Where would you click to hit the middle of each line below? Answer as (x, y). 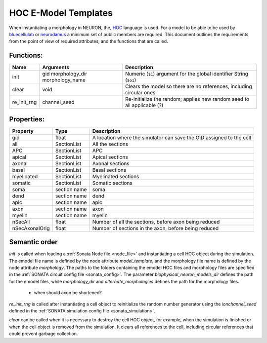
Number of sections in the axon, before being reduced (156, 228)
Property (23, 131)
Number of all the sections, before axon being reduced (156, 222)
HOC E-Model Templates (61, 13)
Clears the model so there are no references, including (189, 86)
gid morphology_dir (65, 74)
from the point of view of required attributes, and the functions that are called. (89, 41)
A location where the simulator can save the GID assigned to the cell (172, 137)
